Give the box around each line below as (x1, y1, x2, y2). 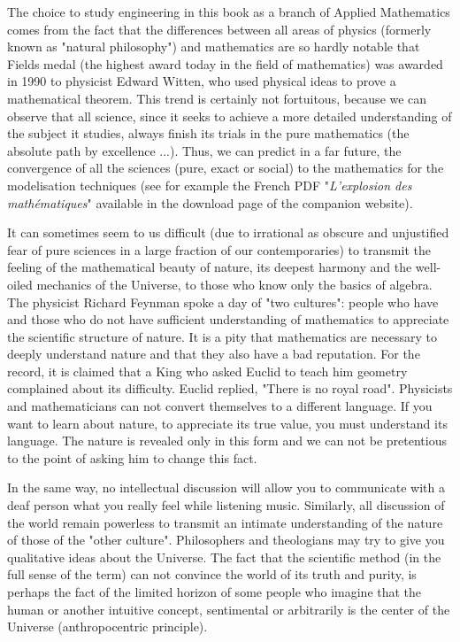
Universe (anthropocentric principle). (7, 617, 208, 636)
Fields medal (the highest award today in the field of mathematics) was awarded (7, 54, 443, 73)
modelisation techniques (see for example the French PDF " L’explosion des (7, 175, 412, 194)
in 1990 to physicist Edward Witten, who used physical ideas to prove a (7, 72, 396, 90)
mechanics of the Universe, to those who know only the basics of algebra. (36, 275, 433, 293)
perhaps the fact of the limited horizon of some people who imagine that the (7, 583, 422, 600)
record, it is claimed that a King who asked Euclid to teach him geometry (7, 361, 408, 380)
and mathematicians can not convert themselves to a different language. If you (7, 397, 433, 415)
